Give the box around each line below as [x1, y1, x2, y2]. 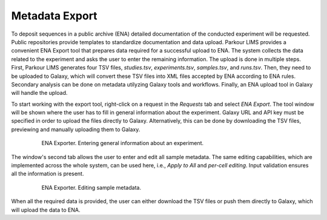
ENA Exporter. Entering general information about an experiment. [41, 140, 204, 147]
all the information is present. [11, 170, 84, 178]
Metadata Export [11, 9, 97, 22]
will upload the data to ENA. [11, 206, 81, 213]
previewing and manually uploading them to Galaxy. [11, 126, 140, 133]
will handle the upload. [11, 89, 68, 97]
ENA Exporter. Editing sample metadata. [41, 184, 142, 191]
